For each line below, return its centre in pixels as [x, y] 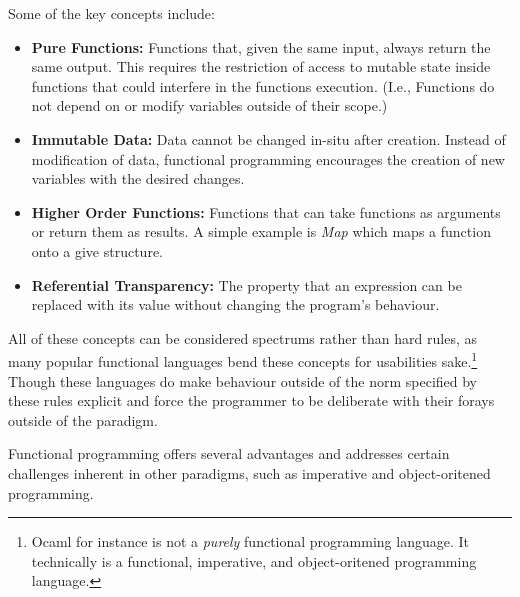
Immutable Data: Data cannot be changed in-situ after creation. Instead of [268, 138]
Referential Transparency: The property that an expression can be [246, 284]
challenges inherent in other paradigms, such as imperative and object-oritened [249, 472]
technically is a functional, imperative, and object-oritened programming [254, 560]
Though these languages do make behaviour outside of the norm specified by [242, 380]
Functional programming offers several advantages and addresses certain [229, 453]
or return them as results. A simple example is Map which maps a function [261, 231]
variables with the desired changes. [138, 178]
